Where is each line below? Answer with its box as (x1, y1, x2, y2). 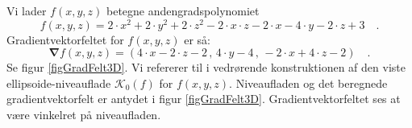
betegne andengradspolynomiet (106, 2, 260, 19)
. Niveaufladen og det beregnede (229, 74, 388, 91)
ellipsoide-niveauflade (6, 74, 111, 91)
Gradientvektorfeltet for (6, 31, 124, 47)
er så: (184, 31, 211, 47)
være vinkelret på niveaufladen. (6, 106, 161, 123)
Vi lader (6, 2, 47, 19)
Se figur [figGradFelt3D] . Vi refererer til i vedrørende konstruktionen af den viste (6, 59, 406, 76)
